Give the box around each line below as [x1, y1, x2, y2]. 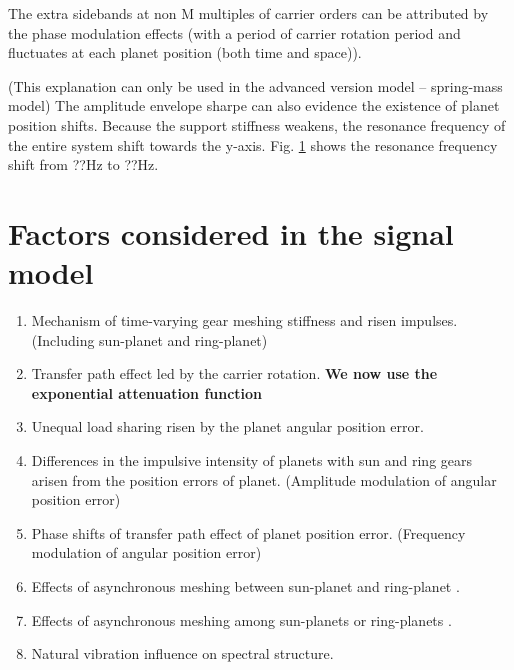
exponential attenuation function [31, 382, 263, 403]
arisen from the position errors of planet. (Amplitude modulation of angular [31, 469, 497, 490]
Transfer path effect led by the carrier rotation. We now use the [31, 363, 438, 384]
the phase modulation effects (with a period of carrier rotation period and [8, 22, 461, 43]
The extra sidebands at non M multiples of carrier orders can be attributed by [8, 3, 489, 23]
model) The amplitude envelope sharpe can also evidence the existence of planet [8, 95, 500, 116]
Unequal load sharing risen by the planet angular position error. [31, 416, 424, 437]
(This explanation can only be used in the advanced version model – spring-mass [8, 75, 503, 96]
